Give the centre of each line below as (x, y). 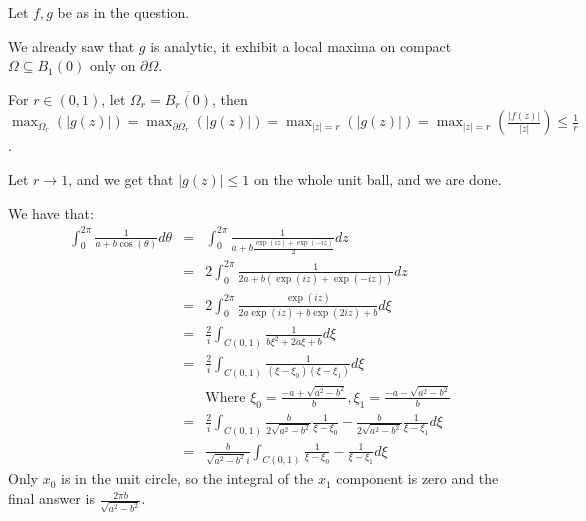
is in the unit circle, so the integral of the (187, 478)
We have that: (51, 212)
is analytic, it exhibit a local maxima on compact (301, 45)
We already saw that (71, 45)
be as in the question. (123, 12)
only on (112, 65)
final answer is (51, 498)
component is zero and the (417, 478)
